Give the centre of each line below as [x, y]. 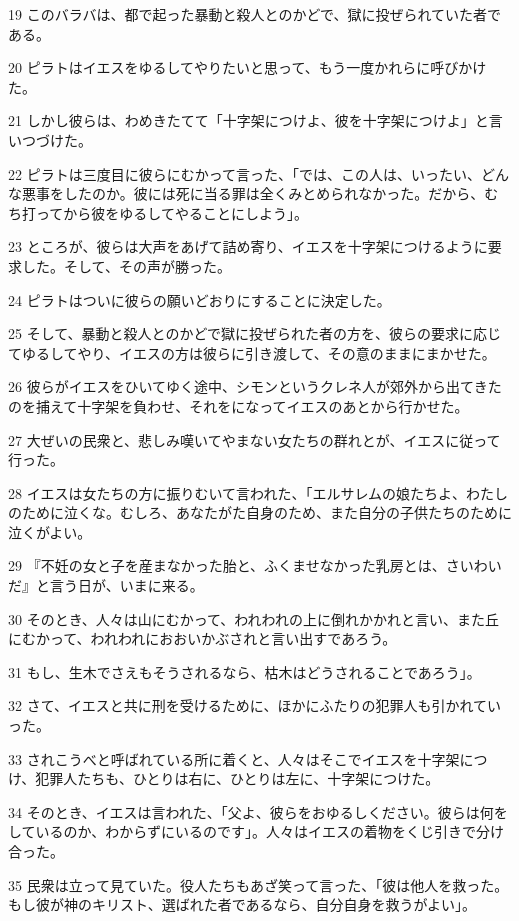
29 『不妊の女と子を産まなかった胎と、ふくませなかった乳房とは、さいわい [255, 565]
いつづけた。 [50, 139]
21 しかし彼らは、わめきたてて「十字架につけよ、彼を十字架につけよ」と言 [255, 120]
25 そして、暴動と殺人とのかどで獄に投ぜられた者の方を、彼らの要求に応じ [255, 333]
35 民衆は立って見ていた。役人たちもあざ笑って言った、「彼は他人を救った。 [258, 884]
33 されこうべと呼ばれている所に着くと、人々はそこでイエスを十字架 [234, 758]
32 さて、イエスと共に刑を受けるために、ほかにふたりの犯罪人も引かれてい [254, 705]
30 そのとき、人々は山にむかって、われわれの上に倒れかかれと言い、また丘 [253, 618]
